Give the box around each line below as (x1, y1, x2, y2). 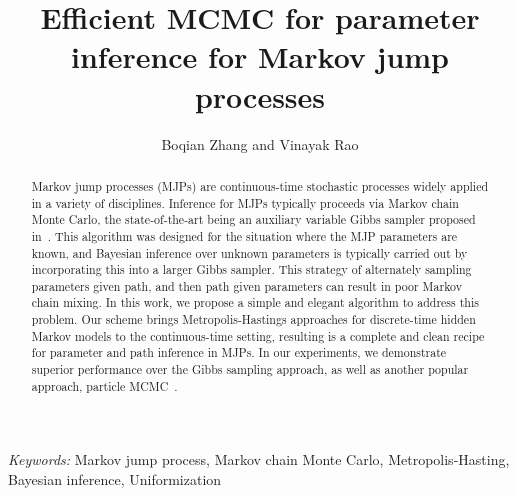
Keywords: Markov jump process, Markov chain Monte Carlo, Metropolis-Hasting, (8, 449, 510, 470)
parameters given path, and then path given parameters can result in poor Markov (31, 277, 462, 294)
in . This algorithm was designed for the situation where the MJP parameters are (31, 227, 458, 244)
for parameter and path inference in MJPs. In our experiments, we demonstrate (31, 344, 447, 361)
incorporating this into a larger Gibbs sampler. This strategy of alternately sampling (31, 261, 472, 278)
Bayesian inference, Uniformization (8, 469, 222, 490)
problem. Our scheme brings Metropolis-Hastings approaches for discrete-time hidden (31, 311, 476, 328)
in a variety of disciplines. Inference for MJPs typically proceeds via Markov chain (31, 194, 459, 211)
